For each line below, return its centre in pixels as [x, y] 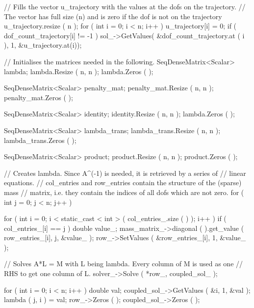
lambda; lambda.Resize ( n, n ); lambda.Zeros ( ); [79, 71]
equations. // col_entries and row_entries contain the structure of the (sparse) [123, 182]
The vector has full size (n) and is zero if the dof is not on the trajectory [113, 16]
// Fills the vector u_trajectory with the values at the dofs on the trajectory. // [125, 6]
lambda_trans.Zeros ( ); [40, 140]
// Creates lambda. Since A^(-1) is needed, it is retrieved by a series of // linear [125, 173]
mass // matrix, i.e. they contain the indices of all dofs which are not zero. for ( [124, 192]
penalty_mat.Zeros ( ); [38, 97]
